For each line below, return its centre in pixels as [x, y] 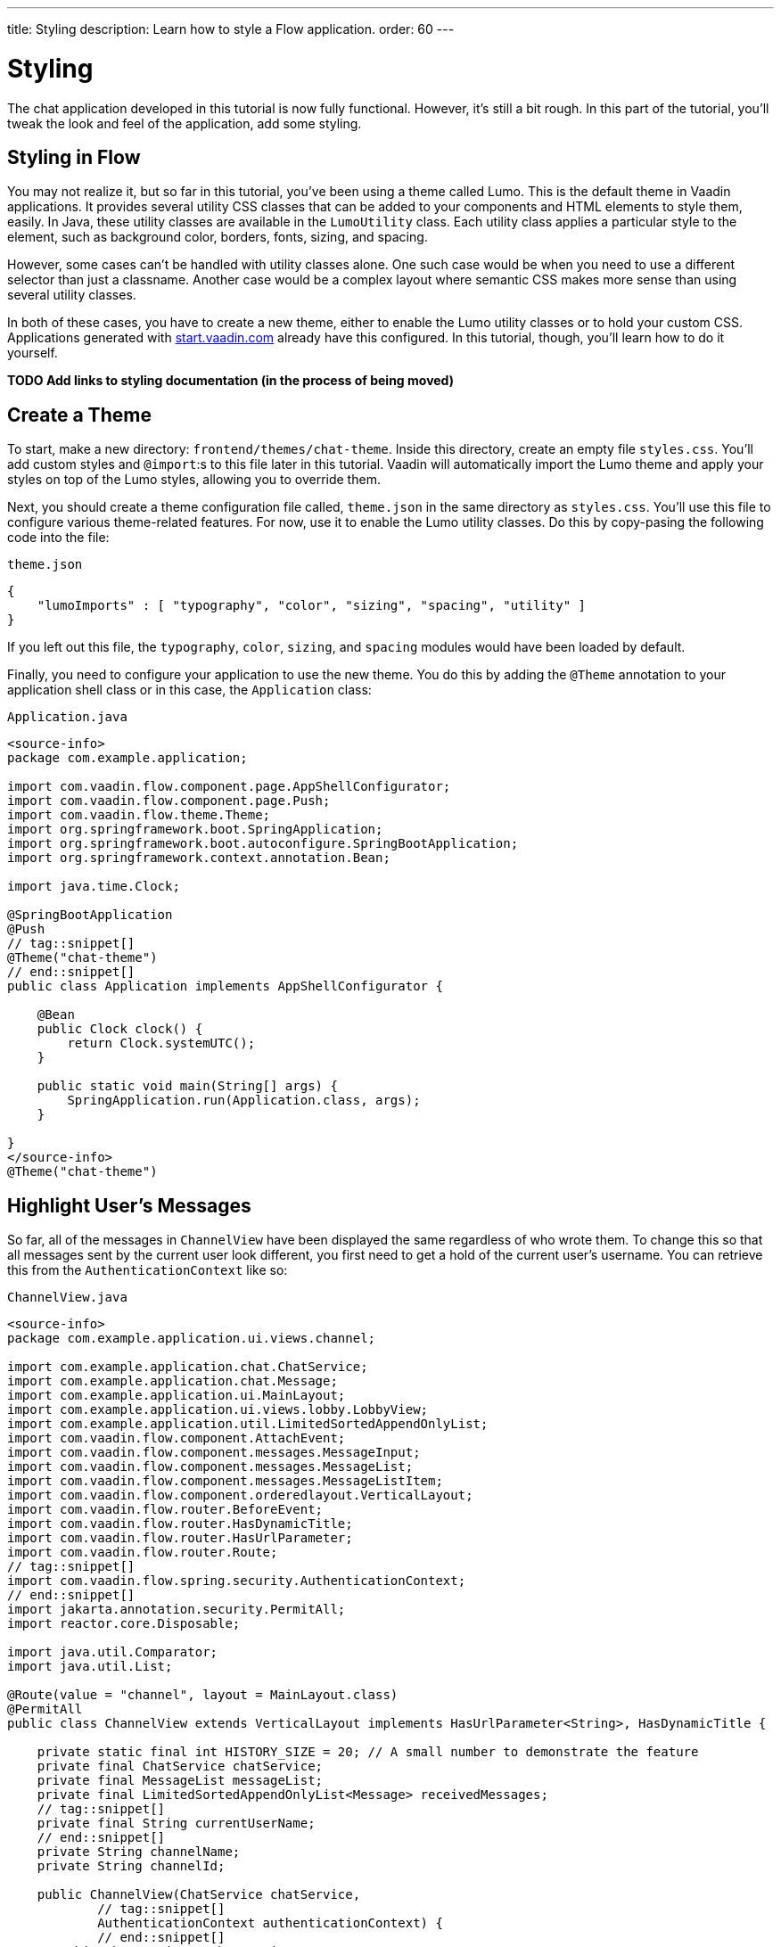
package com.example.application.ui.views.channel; [192, 1339]
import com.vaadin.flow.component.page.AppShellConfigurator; [229, 787]
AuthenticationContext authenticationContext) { [270, 1923]
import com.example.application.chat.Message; [173, 1381]
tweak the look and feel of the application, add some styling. [185, 123]
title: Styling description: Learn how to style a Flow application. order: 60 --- [231, 29]
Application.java [67, 717]
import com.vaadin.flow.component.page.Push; [169, 801]
